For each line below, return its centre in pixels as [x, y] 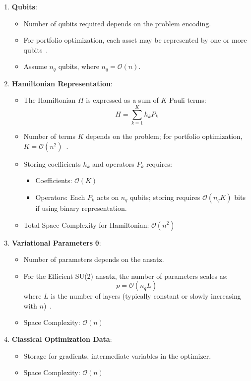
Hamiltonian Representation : [62, 83]
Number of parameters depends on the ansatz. [94, 259]
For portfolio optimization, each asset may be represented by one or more [135, 40]
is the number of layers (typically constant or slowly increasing [146, 296]
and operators [113, 163]
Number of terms [49, 136]
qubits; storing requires [165, 197]
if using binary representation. [81, 208]
